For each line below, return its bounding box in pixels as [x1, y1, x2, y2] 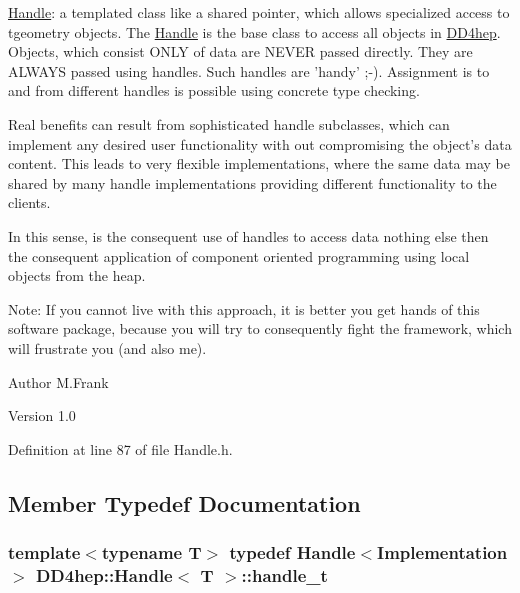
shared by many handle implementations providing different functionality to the [8, 172, 497, 193]
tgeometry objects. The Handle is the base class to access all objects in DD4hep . [8, 21, 501, 42]
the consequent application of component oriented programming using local [8, 245, 470, 266]
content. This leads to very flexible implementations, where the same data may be [8, 153, 510, 174]
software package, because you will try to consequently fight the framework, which [8, 318, 512, 339]
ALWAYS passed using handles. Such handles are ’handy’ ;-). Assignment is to [8, 60, 490, 81]
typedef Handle [229, 539, 356, 564]
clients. [8, 192, 51, 213]
